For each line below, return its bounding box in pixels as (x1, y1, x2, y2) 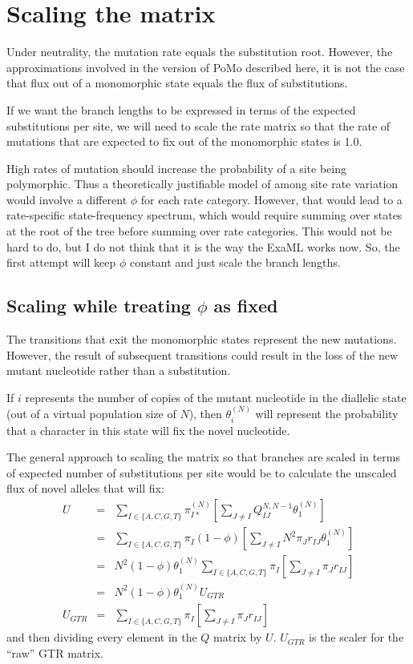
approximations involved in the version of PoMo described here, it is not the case (6, 58, 405, 75)
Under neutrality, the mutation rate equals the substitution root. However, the (6, 43, 393, 60)
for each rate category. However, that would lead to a (140, 191, 403, 207)
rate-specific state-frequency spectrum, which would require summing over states (6, 207, 403, 223)
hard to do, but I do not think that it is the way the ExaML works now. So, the (6, 238, 400, 255)
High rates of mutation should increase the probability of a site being (6, 159, 346, 176)
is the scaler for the (309, 629, 404, 646)
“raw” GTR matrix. (6, 645, 103, 662)
